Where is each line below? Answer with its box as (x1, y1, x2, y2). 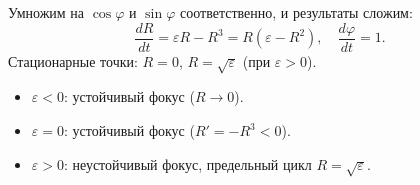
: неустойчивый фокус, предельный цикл (63, 153, 312, 174)
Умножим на (8, 2, 85, 22)
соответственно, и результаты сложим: (179, 2, 413, 22)
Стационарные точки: (8, 50, 138, 71)
